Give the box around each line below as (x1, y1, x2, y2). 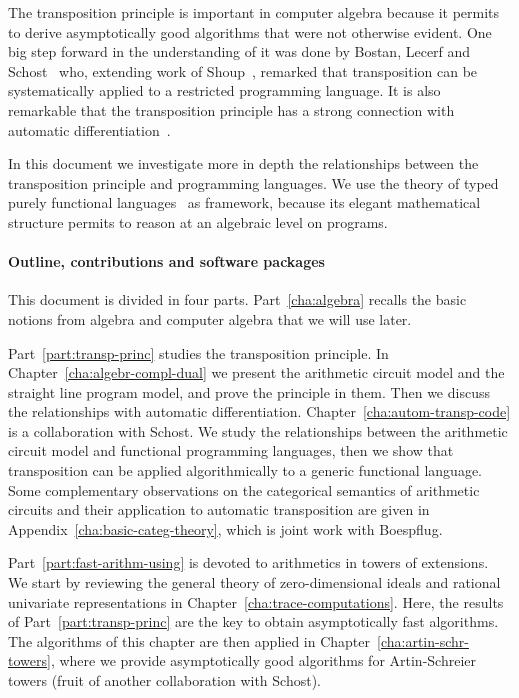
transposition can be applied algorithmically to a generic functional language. (8, 460, 482, 481)
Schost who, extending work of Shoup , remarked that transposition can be (8, 60, 478, 81)
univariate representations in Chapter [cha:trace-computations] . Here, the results (8, 591, 504, 612)
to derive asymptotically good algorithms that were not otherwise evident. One (8, 21, 492, 42)
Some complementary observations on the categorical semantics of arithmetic (8, 479, 480, 500)
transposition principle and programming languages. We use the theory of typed (8, 172, 499, 193)
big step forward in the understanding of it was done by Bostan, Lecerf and (8, 41, 471, 62)
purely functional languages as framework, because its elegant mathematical (8, 192, 481, 213)
